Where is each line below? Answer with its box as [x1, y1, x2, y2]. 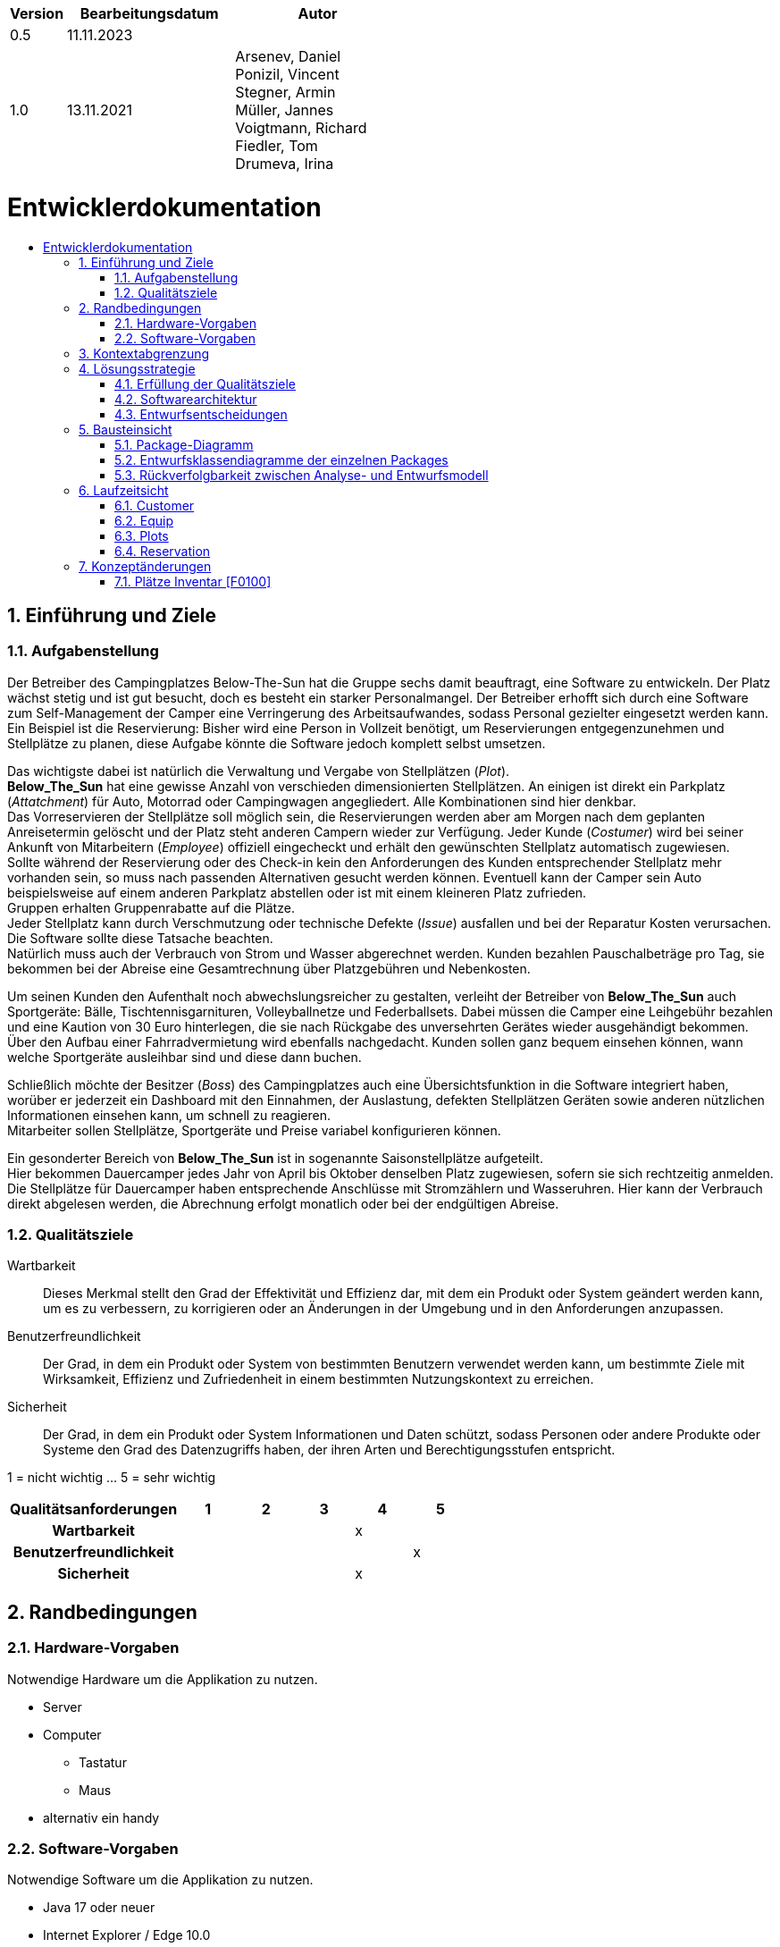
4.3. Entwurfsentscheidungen [114, 406, 288, 422]
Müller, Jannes [235, 101, 334, 119]
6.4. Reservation [114, 543, 211, 559]
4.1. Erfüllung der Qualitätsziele [114, 375, 297, 392]
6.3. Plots [114, 527, 169, 544]
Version [10, 4, 64, 22]
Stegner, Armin [235, 83, 336, 101]
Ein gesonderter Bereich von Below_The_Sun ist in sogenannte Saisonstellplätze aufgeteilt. [7, 1150, 543, 1166]
